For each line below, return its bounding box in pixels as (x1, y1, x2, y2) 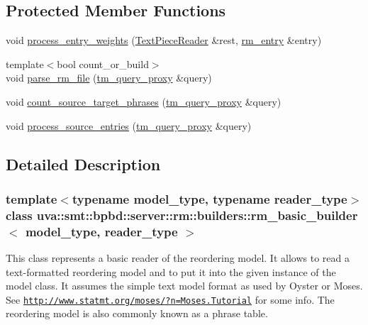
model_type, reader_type (25, 222, 178, 240)
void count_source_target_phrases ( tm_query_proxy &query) (6, 94, 281, 109)
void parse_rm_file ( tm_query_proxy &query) (6, 70, 212, 85)
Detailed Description (6, 153, 161, 175)
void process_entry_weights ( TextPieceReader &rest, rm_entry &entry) (6, 33, 322, 48)
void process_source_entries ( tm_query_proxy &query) (6, 118, 252, 133)
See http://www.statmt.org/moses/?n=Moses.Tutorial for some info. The (6, 292, 335, 307)
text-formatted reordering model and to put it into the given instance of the (6, 264, 336, 279)
